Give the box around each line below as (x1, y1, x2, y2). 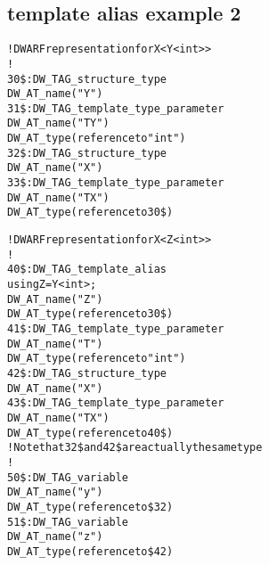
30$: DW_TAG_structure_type (7, 72, 167, 86)
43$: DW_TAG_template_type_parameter (7, 397, 224, 410)
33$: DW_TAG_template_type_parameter (7, 176, 224, 190)
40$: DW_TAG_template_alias (7, 263, 167, 276)
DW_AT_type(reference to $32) (7, 500, 174, 513)
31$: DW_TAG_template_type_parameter (7, 102, 224, 115)
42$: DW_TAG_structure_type (7, 366, 167, 380)
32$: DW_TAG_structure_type (7, 146, 167, 160)
